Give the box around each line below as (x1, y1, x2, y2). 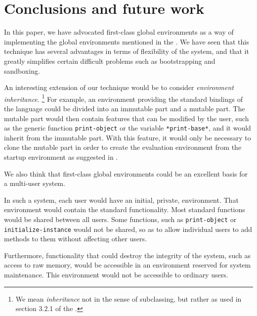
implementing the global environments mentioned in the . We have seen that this (4, 36, 249, 46)
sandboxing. (4, 65, 40, 76)
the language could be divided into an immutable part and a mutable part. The (4, 103, 245, 113)
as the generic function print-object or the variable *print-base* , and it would (4, 123, 251, 133)
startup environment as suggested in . (4, 151, 118, 162)
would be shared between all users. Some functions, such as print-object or (4, 214, 237, 224)
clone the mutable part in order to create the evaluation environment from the (4, 142, 242, 152)
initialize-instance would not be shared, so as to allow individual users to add (4, 224, 253, 234)
